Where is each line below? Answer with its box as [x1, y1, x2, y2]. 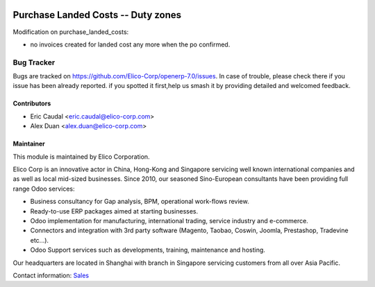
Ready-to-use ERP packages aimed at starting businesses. [30, 207, 199, 215]
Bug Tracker [12, 58, 56, 67]
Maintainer [12, 139, 45, 148]
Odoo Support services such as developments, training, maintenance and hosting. [30, 246, 265, 254]
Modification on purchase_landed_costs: [12, 28, 129, 36]
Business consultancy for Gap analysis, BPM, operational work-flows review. [30, 198, 249, 206]
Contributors [12, 99, 51, 107]
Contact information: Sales [12, 271, 90, 279]
